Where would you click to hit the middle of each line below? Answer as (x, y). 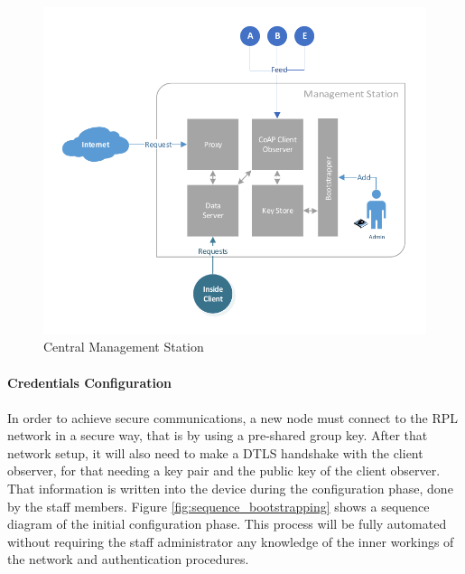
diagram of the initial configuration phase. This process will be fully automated (227, 524)
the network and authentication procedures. (128, 559)
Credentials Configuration (89, 382)
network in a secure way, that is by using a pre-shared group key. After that (218, 435)
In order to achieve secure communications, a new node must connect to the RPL (233, 417)
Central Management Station (124, 347)
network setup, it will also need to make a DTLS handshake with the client (215, 452)
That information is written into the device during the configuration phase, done (230, 489)
